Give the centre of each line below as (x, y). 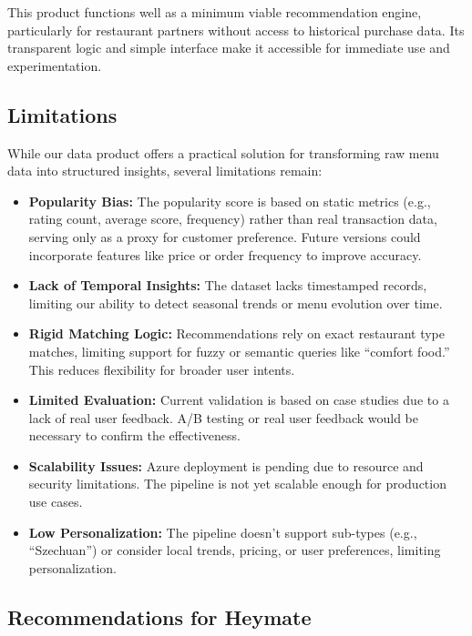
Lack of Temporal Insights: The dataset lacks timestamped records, (228, 285)
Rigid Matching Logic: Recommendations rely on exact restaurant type (236, 333)
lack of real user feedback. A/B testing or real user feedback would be (223, 417)
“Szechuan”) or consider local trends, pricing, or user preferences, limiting (235, 550)
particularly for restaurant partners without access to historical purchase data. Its (236, 30)
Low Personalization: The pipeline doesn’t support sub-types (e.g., (223, 532)
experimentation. (55, 65)
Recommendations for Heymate (159, 616)
